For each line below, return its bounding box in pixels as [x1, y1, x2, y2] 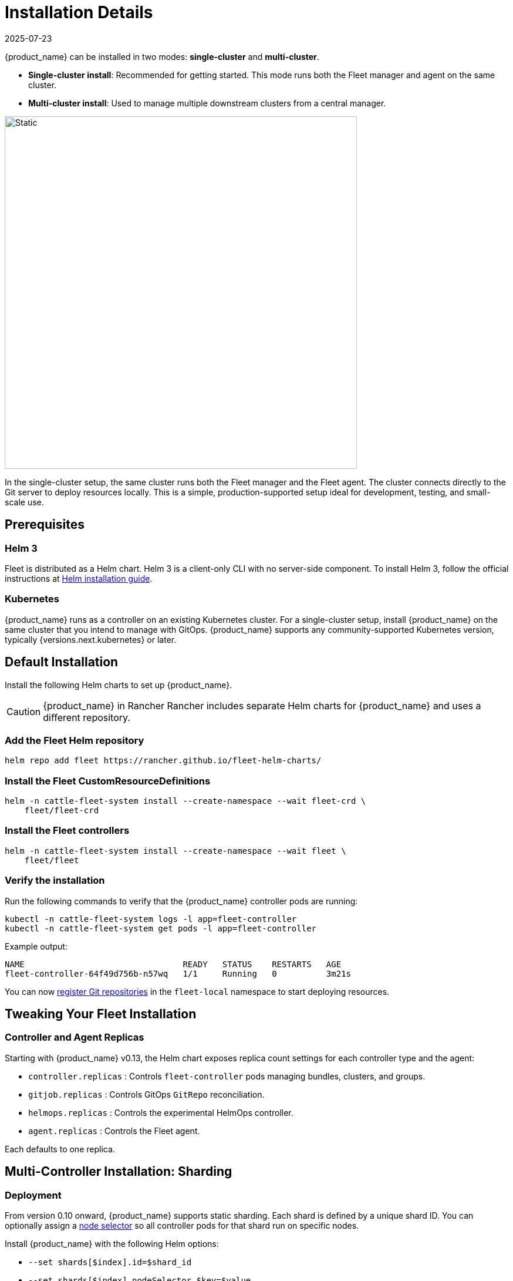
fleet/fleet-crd [24, 806, 99, 816]
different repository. [43, 711, 130, 723]
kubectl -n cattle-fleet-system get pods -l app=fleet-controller [5, 923, 317, 933]
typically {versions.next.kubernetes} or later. [5, 634, 177, 645]
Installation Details [5, 2, 153, 22]
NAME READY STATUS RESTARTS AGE [5, 959, 342, 969]
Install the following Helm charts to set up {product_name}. [5, 679, 232, 690]
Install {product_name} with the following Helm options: [5, 1239, 219, 1249]
